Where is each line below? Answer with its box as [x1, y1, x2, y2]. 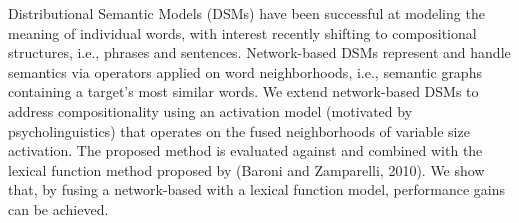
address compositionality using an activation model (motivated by [8, 100, 413, 121]
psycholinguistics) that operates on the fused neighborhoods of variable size [8, 120, 470, 141]
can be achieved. [8, 198, 109, 219]
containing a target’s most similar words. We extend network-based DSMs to [8, 81, 479, 102]
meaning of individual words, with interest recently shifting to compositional [8, 22, 477, 43]
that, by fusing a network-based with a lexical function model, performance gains [8, 179, 505, 200]
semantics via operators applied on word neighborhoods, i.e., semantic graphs [8, 61, 482, 82]
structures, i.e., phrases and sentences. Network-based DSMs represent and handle [8, 42, 511, 63]
